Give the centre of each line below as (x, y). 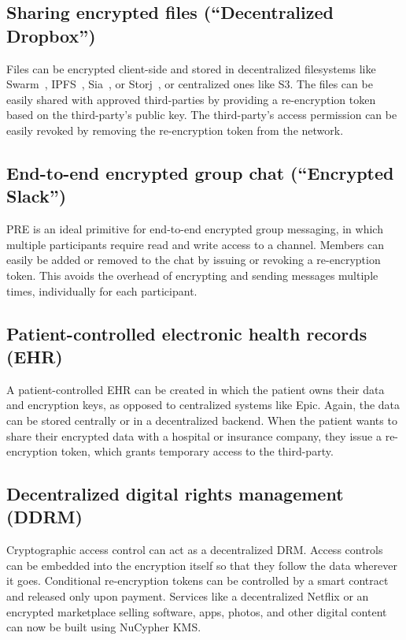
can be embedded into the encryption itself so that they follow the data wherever (202, 565)
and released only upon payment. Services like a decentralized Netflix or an (188, 596)
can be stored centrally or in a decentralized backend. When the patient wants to (202, 420)
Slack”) (37, 196)
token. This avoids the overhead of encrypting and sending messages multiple (192, 275)
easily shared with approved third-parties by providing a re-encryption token (191, 99)
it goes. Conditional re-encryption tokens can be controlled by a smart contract (197, 580)
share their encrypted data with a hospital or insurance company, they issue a (194, 435)
